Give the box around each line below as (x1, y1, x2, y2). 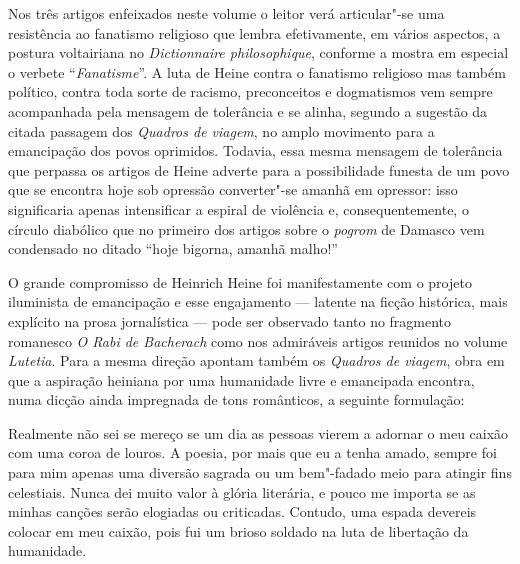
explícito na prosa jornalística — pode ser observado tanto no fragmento (8, 310, 452, 331)
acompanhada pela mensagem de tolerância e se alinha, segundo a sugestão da (8, 100, 488, 121)
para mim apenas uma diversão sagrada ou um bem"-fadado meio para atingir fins (8, 462, 512, 483)
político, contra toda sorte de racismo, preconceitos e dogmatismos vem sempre (8, 81, 493, 102)
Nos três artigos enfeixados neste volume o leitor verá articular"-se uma (8, 3, 445, 23)
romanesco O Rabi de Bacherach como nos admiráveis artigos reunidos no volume (8, 330, 508, 351)
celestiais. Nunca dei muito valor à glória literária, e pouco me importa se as (8, 481, 476, 502)
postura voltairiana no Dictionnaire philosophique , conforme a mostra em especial (8, 42, 509, 63)
